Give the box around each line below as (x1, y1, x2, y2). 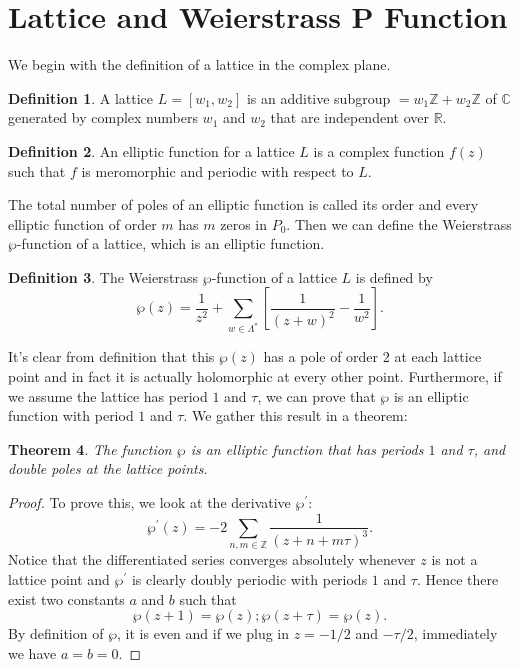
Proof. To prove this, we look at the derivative (8, 491, 291, 512)
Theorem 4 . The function (8, 438, 172, 459)
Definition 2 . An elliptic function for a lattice (8, 140, 295, 161)
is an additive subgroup (246, 87, 391, 108)
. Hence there (416, 568, 499, 589)
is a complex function (313, 140, 445, 161)
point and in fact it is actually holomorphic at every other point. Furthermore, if (8, 365, 502, 386)
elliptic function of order (8, 213, 157, 234)
